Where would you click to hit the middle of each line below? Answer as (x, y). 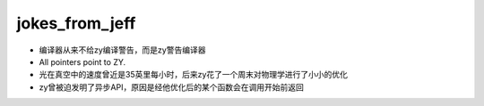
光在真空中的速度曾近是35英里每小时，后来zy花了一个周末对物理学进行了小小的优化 (194, 75)
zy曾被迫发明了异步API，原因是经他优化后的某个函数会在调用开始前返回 (171, 87)
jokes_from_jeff (76, 23)
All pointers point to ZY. (82, 61)
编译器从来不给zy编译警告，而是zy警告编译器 (122, 50)
